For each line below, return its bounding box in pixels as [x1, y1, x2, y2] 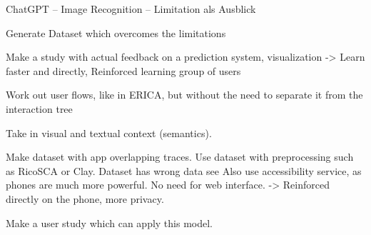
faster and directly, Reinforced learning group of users [6, 63, 241, 78]
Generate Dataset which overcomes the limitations [6, 25, 226, 40]
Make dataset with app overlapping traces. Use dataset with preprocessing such [6, 149, 354, 164]
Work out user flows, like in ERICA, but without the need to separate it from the [6, 87, 363, 102]
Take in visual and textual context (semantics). [6, 125, 212, 140]
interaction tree [6, 101, 73, 116]
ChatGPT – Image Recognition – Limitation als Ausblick [6, 1, 256, 16]
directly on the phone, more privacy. [6, 191, 164, 206]
